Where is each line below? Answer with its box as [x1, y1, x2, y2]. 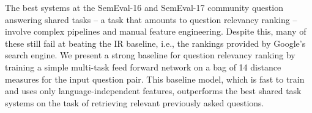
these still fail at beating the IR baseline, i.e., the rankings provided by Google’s [5, 36, 306, 49]
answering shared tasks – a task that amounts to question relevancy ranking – [5, 13, 297, 26]
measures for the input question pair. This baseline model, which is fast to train [5, 72, 305, 85]
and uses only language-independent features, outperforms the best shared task [5, 84, 302, 97]
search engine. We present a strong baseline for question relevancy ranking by [5, 49, 295, 61]
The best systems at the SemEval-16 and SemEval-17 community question [5, 1, 283, 13]
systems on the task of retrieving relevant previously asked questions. [5, 96, 264, 109]
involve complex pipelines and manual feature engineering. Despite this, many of [5, 25, 306, 38]
